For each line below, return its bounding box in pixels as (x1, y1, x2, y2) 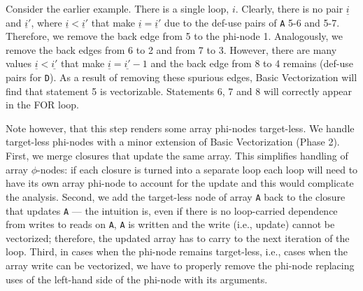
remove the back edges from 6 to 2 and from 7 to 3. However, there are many (6, 42, 337, 57)
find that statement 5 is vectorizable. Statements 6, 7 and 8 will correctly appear (6, 83, 353, 98)
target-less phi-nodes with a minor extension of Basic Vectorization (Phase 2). (6, 134, 340, 149)
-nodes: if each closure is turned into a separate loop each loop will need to (37, 162, 358, 176)
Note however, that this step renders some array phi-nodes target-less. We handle (6, 120, 355, 135)
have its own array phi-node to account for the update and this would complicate (6, 176, 354, 190)
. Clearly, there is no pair (235, 1, 343, 15)
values (6, 56, 32, 71)
